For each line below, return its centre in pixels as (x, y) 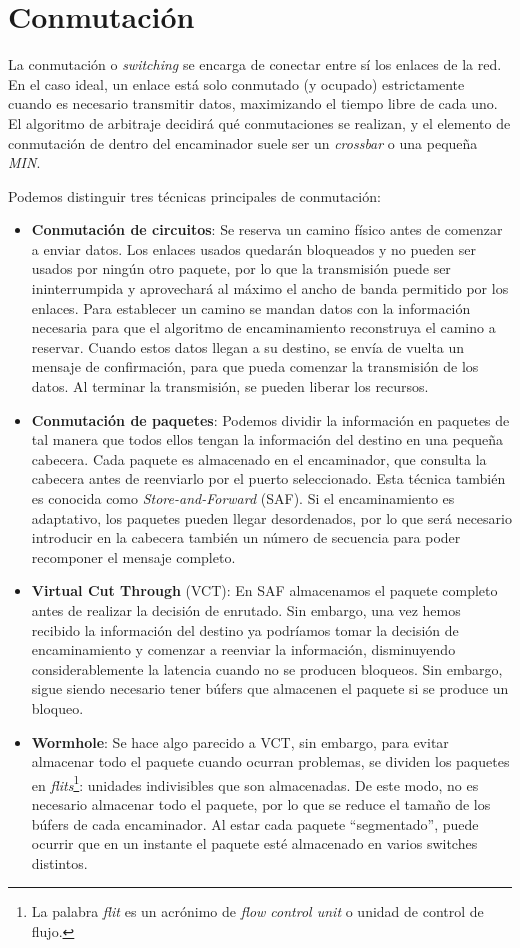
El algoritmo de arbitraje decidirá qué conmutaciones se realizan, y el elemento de (259, 122)
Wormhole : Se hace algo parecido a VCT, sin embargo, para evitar (240, 741)
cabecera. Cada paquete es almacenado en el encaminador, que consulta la (259, 458)
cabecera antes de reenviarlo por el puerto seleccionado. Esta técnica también (268, 478)
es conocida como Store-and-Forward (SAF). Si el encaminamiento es (243, 498)
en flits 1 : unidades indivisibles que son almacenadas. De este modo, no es (255, 783)
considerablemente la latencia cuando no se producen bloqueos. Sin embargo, (267, 668)
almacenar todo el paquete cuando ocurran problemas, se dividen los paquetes (270, 761)
